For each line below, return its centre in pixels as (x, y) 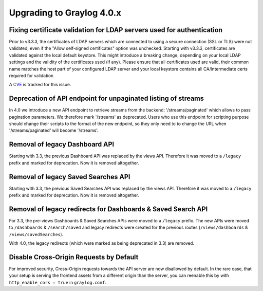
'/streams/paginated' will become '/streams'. (54, 130)
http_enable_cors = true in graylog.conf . (58, 282)
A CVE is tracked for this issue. (40, 85)
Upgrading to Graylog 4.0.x (65, 13)
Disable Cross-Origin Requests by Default (74, 257)
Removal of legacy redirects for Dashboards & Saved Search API (108, 209)
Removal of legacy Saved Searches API (70, 177)
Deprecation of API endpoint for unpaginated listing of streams (106, 99)
